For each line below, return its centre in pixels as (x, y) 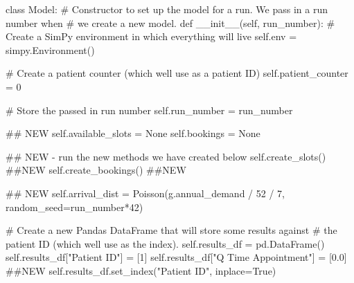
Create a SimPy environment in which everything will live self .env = (151, 36)
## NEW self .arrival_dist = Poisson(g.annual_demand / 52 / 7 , (145, 193)
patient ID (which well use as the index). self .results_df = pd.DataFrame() (165, 243)
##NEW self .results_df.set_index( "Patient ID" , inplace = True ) (141, 270)
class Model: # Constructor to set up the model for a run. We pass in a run (167, 9)
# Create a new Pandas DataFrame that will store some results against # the (171, 230)
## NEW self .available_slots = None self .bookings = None (133, 133)
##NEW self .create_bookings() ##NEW (96, 170)
